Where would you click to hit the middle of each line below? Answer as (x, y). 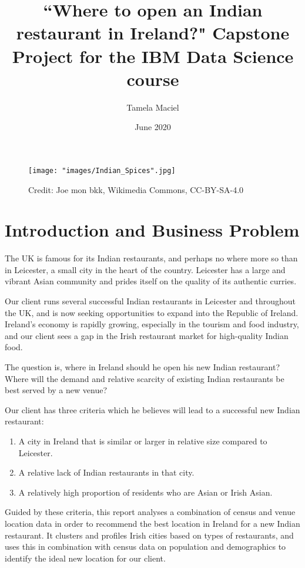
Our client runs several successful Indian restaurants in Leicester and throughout (150, 301)
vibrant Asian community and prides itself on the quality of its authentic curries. (151, 281)
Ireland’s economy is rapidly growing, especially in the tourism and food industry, (152, 324)
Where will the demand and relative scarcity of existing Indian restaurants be (145, 378)
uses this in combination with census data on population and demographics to (145, 547)
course (153, 79)
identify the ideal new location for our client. (85, 558)
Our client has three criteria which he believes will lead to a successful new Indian (152, 409)
